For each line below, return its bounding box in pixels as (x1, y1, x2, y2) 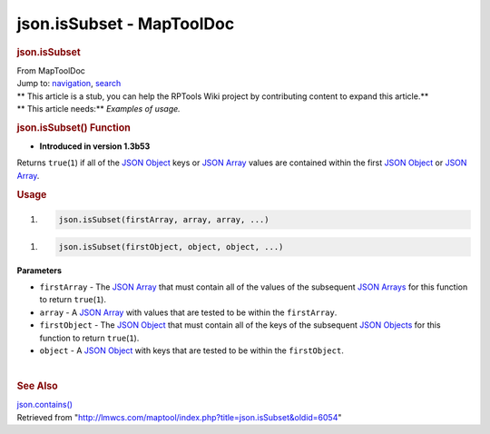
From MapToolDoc (16, 64, 86, 76)
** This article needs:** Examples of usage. (16, 103, 181, 113)
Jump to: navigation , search (16, 78, 122, 89)
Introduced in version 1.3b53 (39, 141, 151, 152)
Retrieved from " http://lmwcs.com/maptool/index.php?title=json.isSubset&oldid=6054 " (16, 411, 342, 422)
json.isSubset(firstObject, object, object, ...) (58, 242, 284, 252)
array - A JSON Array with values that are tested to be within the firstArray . (39, 307, 338, 318)
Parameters (16, 264, 63, 276)
